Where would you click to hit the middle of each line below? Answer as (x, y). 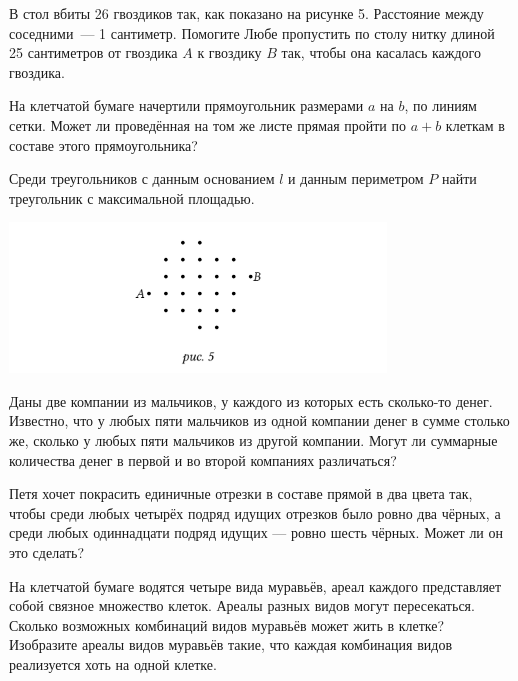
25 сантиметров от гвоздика (93, 52)
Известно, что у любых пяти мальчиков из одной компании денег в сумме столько (259, 420)
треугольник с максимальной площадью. (132, 197)
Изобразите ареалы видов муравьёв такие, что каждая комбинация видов (230, 644)
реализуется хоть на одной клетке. (113, 664)
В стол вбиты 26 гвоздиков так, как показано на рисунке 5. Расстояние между (246, 13)
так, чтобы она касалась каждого (381, 52)
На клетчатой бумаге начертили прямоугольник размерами (186, 105)
